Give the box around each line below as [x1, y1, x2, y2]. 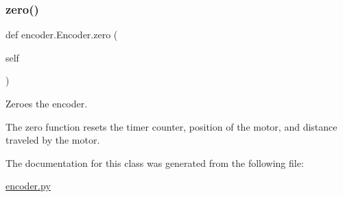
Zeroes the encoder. [5, 96, 88, 110]
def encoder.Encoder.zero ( [5, 27, 118, 42]
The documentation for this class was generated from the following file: [5, 155, 304, 170]
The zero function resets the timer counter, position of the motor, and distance [5, 119, 338, 133]
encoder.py [5, 179, 51, 193]
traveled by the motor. [5, 133, 100, 147]
